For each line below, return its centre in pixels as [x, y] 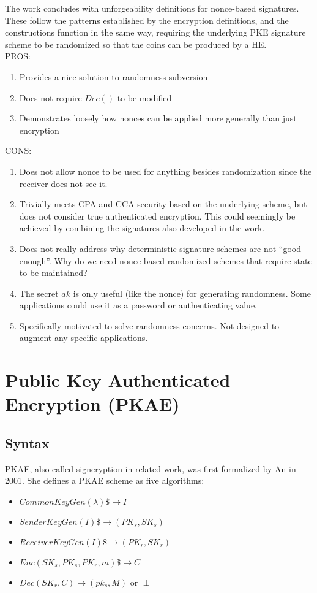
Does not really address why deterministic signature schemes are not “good [160, 248]
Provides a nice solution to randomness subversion [114, 76]
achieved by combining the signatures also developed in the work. [142, 228]
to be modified [144, 97]
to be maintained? [53, 273]
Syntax [27, 443]
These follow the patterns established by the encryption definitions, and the [147, 20]
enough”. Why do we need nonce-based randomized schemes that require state [166, 260]
